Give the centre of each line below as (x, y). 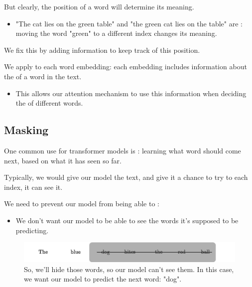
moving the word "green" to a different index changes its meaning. (116, 33)
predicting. (32, 230)
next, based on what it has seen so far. (63, 160)
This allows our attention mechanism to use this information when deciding (131, 93)
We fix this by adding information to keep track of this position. (102, 50)
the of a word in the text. (43, 76)
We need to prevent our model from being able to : (82, 204)
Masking (26, 130)
